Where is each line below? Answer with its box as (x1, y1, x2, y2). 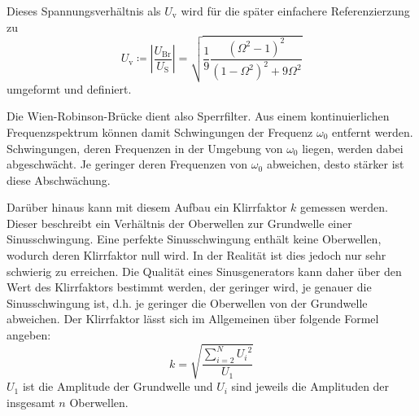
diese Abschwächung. (7, 171, 111, 188)
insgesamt (7, 393, 55, 410)
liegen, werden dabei (302, 139, 404, 156)
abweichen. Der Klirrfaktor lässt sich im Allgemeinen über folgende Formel (7, 310, 379, 327)
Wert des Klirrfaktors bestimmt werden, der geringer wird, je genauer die (7, 278, 372, 296)
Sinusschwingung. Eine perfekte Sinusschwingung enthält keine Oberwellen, (7, 230, 382, 247)
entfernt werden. (332, 123, 413, 140)
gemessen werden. (300, 199, 388, 216)
